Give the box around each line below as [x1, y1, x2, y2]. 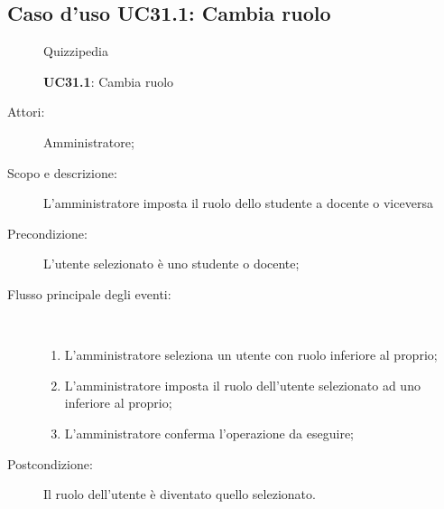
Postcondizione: [7, 454, 93, 473]
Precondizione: [7, 223, 88, 242]
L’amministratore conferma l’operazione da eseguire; [64, 423, 355, 442]
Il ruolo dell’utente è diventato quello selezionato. [43, 485, 316, 504]
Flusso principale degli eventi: [7, 284, 171, 303]
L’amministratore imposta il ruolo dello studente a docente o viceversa [43, 193, 433, 212]
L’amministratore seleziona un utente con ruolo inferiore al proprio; [64, 345, 438, 364]
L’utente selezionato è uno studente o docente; [43, 254, 300, 273]
